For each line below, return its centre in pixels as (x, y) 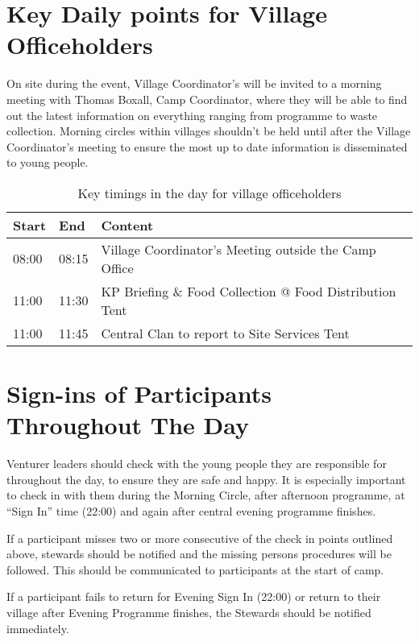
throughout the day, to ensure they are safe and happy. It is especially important (206, 479)
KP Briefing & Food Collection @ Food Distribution (249, 291)
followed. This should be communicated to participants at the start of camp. (195, 569)
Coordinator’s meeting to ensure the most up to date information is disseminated (207, 146)
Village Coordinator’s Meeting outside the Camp (239, 249)
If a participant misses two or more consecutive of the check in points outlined (200, 538)
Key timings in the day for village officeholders (209, 193)
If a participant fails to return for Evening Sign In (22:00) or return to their (194, 596)
